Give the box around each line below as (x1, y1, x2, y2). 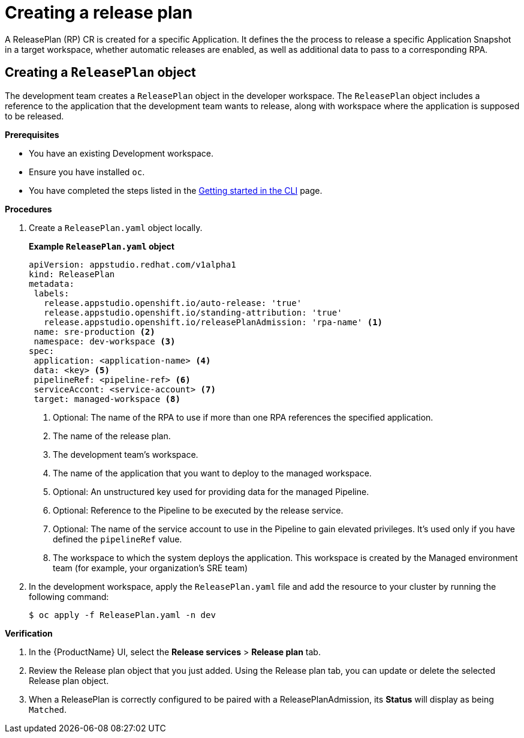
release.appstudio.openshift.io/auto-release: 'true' (44, 298, 302, 308)
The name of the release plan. (53, 430, 171, 441)
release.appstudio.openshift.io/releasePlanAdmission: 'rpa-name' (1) (44, 317, 383, 327)
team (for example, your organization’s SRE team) (53, 562, 248, 573)
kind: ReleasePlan (29, 269, 115, 279)
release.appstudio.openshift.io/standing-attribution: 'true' (44, 307, 342, 317)
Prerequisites (5, 129, 59, 140)
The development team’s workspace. (53, 449, 198, 460)
